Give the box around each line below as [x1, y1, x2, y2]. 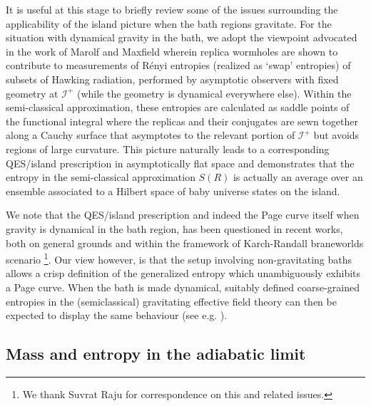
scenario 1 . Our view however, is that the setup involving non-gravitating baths [6, 250, 352, 266]
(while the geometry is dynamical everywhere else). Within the [76, 85, 352, 100]
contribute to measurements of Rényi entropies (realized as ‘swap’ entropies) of [6, 58, 351, 73]
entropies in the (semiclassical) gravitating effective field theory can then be [6, 293, 337, 308]
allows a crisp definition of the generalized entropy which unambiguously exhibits [6, 266, 361, 281]
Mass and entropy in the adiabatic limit [6, 343, 306, 365]
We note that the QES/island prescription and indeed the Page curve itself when [6, 207, 360, 222]
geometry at [6, 85, 59, 100]
